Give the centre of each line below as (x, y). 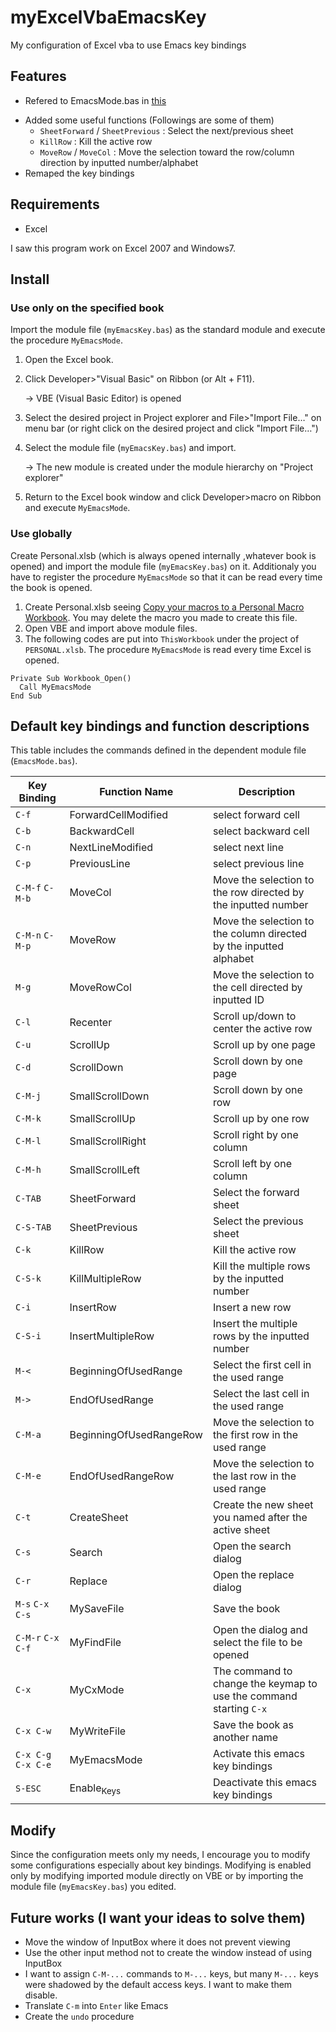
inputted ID (238, 1000)
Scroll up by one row (261, 1119)
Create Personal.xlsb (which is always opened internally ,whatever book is (163, 555)
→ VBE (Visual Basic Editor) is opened (103, 398)
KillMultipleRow (105, 1279)
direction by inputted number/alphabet (119, 162)
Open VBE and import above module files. (111, 628)
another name (245, 1738)
